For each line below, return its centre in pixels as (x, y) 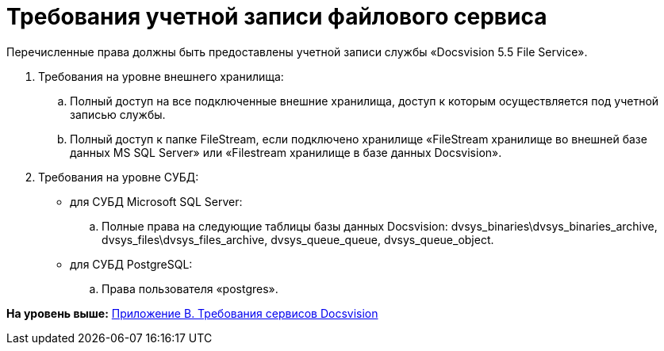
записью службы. (118, 114)
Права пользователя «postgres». (190, 288)
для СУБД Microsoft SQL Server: (156, 201)
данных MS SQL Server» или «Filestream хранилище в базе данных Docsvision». (286, 152)
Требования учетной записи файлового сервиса (277, 17)
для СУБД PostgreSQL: (131, 264)
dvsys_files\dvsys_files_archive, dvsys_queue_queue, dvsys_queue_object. (298, 239)
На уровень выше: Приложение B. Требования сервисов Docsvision (192, 313)
